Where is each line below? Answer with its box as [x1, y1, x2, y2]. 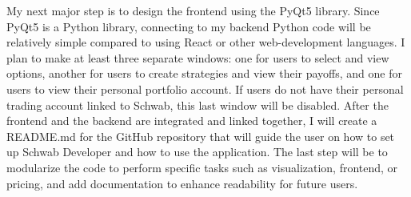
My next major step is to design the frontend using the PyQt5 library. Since [6, 2, 380, 18]
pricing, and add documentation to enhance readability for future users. [6, 175, 358, 191]
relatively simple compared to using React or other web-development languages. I [6, 34, 405, 50]
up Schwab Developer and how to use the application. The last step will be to [6, 143, 388, 160]
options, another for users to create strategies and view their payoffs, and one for [6, 65, 402, 82]
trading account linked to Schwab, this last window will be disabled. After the [6, 96, 389, 113]
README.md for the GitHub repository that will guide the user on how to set [6, 127, 395, 144]
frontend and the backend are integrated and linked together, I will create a [6, 112, 377, 129]
